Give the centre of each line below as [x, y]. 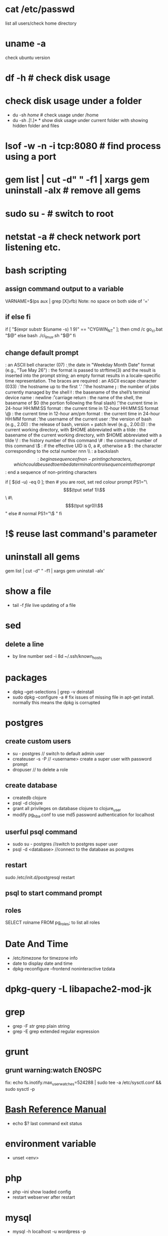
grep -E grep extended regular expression [56, 1031]
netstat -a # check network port [73, 237]
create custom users [38, 741]
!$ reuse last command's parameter [81, 534]
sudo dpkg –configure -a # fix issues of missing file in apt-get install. [83, 697]
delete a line [25, 644]
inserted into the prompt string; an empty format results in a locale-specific [83, 375]
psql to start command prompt [54, 893]
